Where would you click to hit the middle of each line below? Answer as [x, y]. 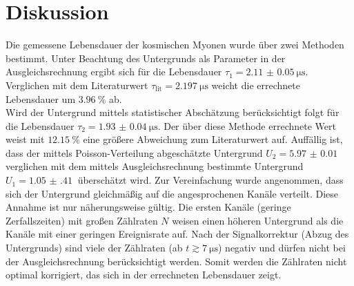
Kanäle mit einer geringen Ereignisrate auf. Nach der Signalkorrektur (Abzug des [177, 234]
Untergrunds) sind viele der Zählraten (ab [94, 248]
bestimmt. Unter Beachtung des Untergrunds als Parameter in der [146, 58]
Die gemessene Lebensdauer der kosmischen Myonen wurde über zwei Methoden [175, 45]
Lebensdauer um [41, 98]
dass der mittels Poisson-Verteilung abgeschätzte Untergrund [134, 152]
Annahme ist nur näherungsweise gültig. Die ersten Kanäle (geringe [148, 207]
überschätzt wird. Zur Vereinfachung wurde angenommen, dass [210, 180]
